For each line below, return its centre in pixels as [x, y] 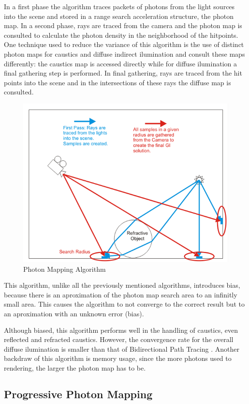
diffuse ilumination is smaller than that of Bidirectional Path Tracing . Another [122, 349]
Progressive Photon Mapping [78, 394]
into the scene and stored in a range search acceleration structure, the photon [119, 16]
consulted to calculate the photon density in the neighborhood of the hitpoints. [121, 35]
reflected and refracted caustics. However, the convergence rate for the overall [119, 339]
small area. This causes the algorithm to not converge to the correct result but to [124, 304]
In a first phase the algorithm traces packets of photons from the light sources [119, 6]
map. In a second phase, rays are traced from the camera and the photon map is [123, 25]
